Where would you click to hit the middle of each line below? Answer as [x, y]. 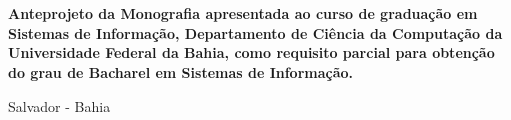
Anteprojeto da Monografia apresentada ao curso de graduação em [243, 13]
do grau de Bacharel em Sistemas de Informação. [181, 71]
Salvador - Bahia [59, 105]
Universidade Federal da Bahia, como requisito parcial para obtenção [251, 52]
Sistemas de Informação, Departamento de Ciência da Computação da [255, 32]
